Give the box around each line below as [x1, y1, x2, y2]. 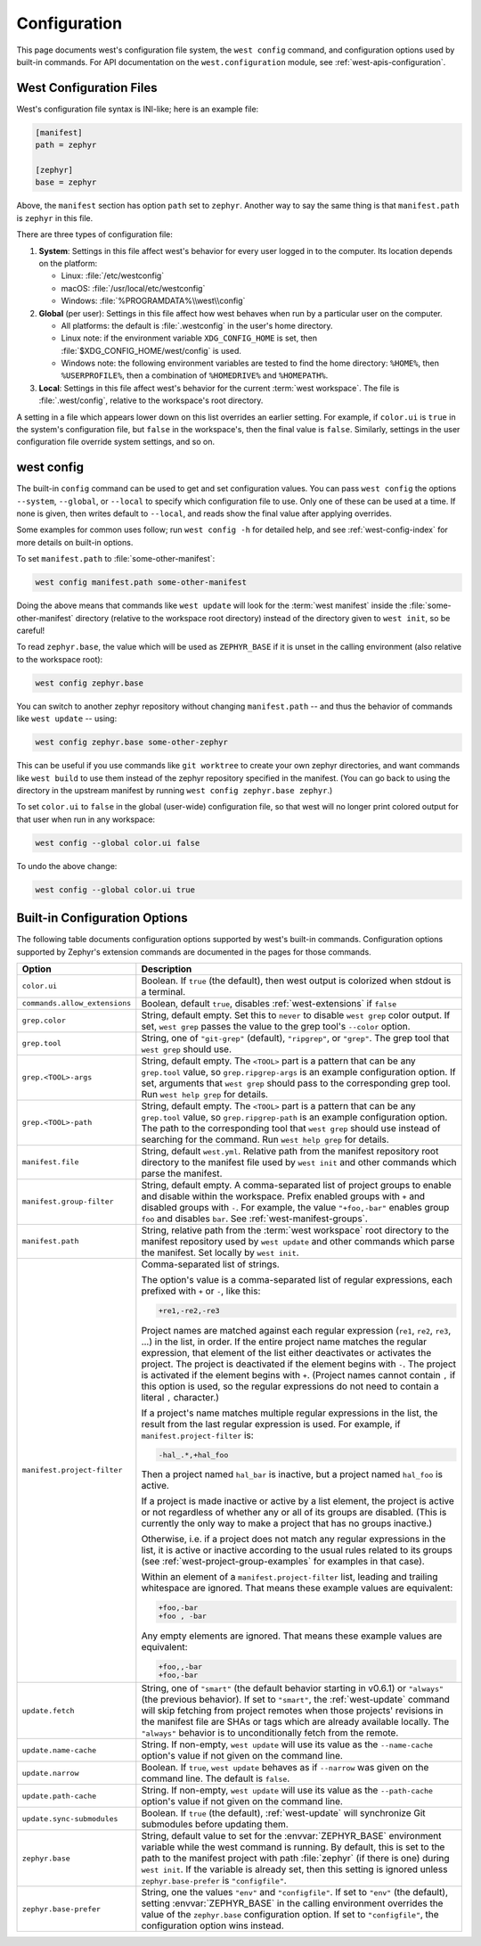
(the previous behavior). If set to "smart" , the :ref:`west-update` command [141, 1694, 450, 1706]
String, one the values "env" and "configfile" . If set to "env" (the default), [141, 1886, 449, 1899]
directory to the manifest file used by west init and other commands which [141, 1155, 458, 1168]
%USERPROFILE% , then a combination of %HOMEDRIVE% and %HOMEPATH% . [61, 370, 329, 381]
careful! [16, 625, 45, 636]
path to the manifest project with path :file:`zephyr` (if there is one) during [141, 1852, 450, 1865]
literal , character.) [141, 1391, 220, 1403]
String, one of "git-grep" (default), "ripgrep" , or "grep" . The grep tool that [141, 1031, 450, 1044]
